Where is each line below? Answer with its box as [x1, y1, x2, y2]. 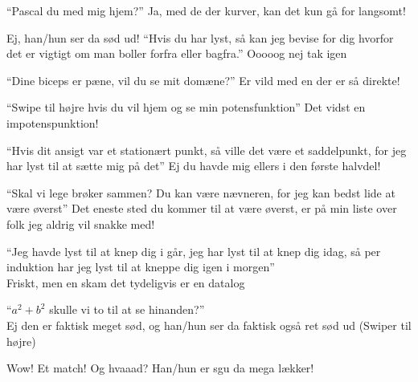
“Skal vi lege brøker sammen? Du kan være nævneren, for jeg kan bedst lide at [6, 184, 395, 201]
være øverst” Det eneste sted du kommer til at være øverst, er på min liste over [6, 200, 397, 217]
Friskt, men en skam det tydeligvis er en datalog [6, 274, 245, 291]
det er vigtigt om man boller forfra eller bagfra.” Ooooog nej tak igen [6, 45, 347, 62]
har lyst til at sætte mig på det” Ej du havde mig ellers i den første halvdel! [6, 157, 381, 174]
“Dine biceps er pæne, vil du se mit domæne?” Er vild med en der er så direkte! [6, 71, 400, 88]
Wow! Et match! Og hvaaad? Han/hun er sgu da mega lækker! [6, 360, 314, 376]
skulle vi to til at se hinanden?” [49, 301, 205, 318]
